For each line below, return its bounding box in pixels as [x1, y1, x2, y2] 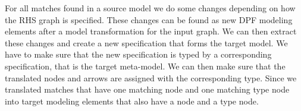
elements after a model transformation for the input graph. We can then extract [5, 25, 297, 37]
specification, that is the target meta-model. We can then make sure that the [5, 59, 286, 72]
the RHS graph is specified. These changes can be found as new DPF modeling [5, 13, 293, 26]
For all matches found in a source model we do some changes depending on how [5, 2, 296, 14]
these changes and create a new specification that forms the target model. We [5, 36, 288, 49]
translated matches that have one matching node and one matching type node [5, 83, 290, 96]
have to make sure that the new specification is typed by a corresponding [5, 48, 272, 61]
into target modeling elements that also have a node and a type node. [5, 94, 259, 107]
